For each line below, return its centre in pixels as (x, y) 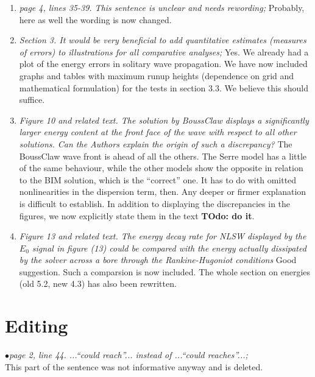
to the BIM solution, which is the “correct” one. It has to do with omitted (158, 179)
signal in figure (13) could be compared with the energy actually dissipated (169, 248)
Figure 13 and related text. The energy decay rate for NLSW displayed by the (163, 236)
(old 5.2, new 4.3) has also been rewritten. (98, 284)
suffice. (32, 100)
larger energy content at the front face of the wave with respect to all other (158, 132)
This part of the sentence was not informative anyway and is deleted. (134, 366)
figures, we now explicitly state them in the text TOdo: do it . (137, 215)
